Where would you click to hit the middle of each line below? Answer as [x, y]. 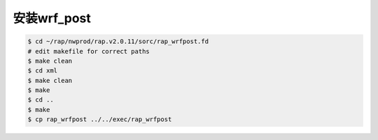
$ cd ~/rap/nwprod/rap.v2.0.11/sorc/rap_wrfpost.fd [118, 41]
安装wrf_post [52, 18]
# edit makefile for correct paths [89, 51]
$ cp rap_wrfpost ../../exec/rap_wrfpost [100, 119]
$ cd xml [43, 71]
